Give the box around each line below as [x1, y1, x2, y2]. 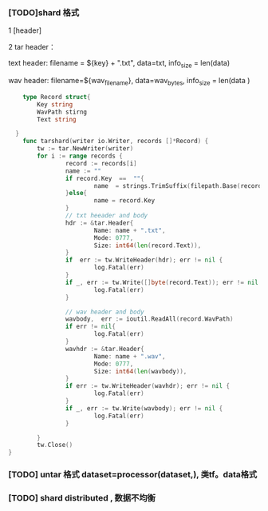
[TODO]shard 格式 [8, 6, 80, 18]
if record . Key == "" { [65, 174, 145, 182]
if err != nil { [65, 322, 116, 331]
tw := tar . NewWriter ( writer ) [37, 145, 134, 153]
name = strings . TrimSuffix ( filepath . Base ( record [93, 182, 262, 190]
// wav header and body [65, 308, 145, 316]
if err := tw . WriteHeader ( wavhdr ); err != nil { [65, 382, 230, 390]
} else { [65, 190, 88, 198]
